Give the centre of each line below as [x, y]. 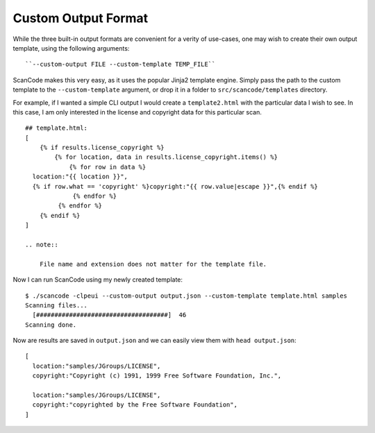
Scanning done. [51, 325]
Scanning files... [57, 305]
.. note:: [42, 244]
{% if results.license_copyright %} [102, 148]
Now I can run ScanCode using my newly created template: [98, 280]
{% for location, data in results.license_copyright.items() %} [166, 157]
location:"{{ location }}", [80, 177]
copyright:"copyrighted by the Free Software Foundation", [135, 405]
